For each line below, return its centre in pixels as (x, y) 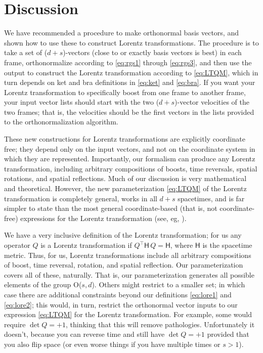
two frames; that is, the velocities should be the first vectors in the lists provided (129, 112)
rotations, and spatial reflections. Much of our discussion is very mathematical (125, 178)
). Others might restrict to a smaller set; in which (168, 284)
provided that (228, 334)
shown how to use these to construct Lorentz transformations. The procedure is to (131, 42)
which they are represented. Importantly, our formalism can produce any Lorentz (130, 159)
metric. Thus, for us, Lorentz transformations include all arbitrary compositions (128, 255)
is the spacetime (227, 245)
